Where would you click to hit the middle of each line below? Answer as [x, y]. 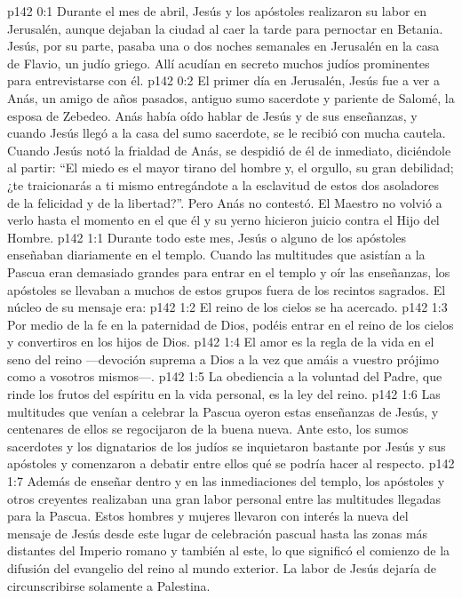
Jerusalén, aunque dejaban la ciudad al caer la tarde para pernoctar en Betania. [225, 28]
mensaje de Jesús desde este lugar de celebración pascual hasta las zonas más [218, 533]
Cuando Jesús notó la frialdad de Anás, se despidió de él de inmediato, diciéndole [229, 150]
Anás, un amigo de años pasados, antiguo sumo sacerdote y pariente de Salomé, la [231, 97]
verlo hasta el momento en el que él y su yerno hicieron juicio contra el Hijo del [223, 220]
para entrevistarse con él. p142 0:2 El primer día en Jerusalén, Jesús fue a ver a [223, 80]
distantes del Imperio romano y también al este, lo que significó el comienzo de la [229, 550]
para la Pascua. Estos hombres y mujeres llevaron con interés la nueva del [208, 516]
